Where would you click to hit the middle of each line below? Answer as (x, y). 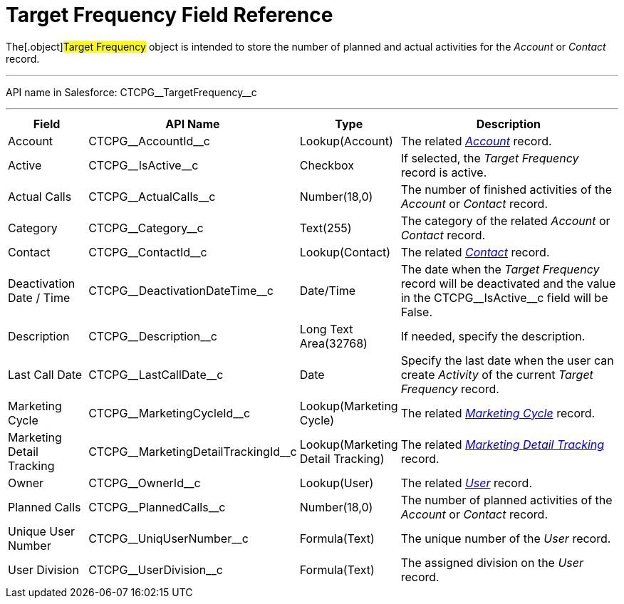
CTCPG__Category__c (146, 228)
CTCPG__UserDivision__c (156, 569)
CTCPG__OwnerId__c (145, 483)
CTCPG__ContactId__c (148, 252)
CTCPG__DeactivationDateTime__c (181, 290)
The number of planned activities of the (506, 500)
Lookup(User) (337, 483)
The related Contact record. (475, 252)
